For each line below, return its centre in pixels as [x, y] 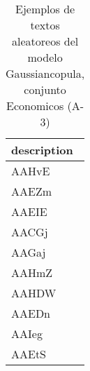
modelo [45, 57]
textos [45, 25]
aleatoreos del [45, 41]
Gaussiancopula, [45, 73]
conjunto [45, 89]
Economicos [35, 106]
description [42, 150]
